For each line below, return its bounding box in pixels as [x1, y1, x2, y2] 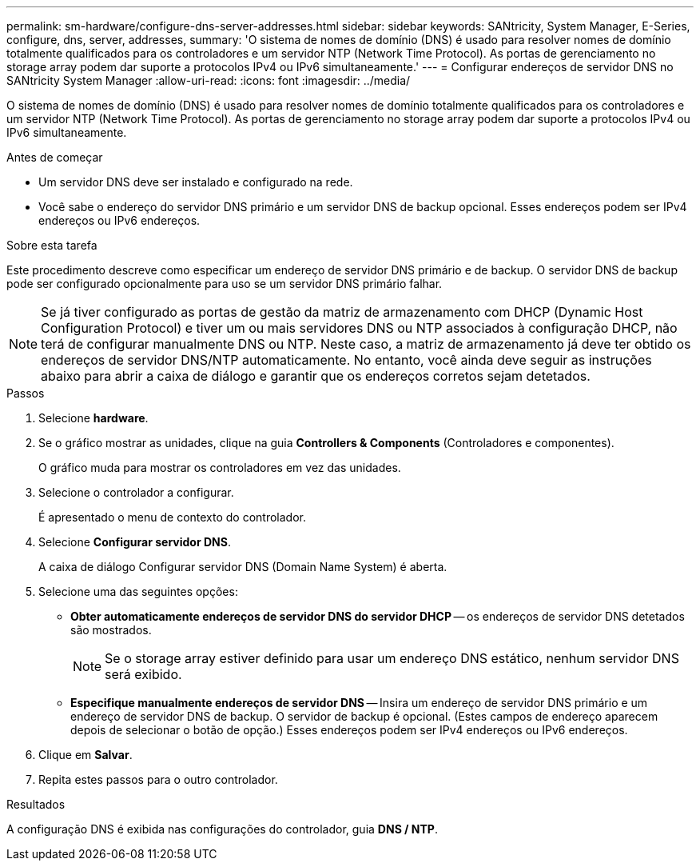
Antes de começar [6, 150, 103, 164]
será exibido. [105, 666, 182, 682]
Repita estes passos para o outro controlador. [38, 773, 278, 786]
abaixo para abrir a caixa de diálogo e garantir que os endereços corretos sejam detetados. [41, 368, 591, 384]
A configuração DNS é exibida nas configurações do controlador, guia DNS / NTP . [6, 822, 438, 836]
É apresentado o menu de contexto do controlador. [38, 510, 307, 524]
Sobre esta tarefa [6, 238, 97, 252]
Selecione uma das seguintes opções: [38, 585, 238, 598]
